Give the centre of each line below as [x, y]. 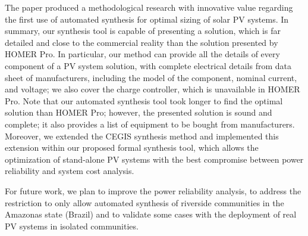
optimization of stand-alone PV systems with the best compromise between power [154, 159]
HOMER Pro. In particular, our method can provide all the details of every [142, 54]
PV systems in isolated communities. [72, 226]
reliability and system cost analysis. [70, 171]
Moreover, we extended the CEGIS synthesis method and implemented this [142, 136]
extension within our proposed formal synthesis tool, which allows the [132, 147]
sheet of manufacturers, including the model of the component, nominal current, [151, 77]
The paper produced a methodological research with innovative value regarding [149, 7]
